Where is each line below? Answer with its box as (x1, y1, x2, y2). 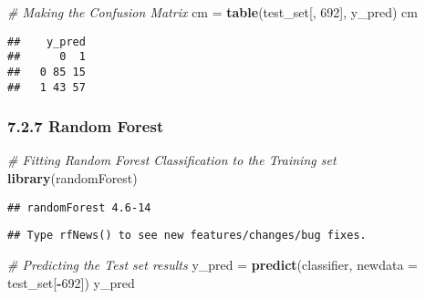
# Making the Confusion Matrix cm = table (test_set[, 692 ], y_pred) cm (7, 3, 418, 21)
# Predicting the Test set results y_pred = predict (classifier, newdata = (7, 254, 419, 273)
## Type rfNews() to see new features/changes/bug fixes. (7, 229, 367, 242)
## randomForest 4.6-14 (7, 201, 151, 214)
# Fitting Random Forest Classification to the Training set (7, 150, 337, 170)
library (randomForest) (7, 169, 138, 188)
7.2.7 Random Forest (7, 115, 164, 138)
